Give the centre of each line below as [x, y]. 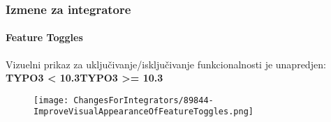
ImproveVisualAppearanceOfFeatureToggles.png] [144, 112]
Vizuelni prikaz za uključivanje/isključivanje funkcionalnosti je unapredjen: [166, 64]
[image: [51, 100]
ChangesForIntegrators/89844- [144, 100]
